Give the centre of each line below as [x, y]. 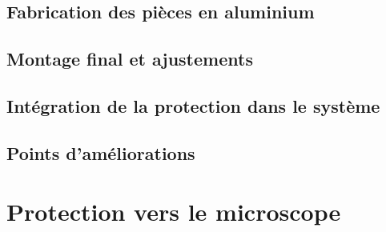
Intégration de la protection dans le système [193, 105]
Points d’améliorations [101, 152]
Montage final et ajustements [130, 59]
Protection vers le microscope [174, 212]
